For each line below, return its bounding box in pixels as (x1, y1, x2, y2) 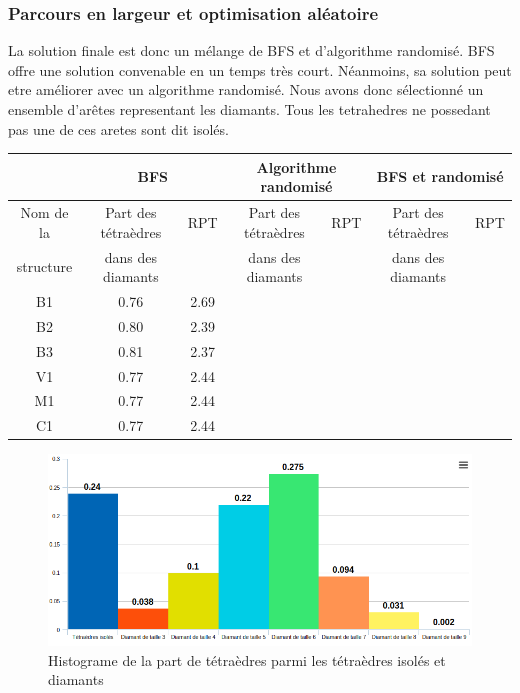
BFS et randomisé (376, 166, 504, 187)
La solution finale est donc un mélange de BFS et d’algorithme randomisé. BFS (8, 40, 495, 61)
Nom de (20, 202, 69, 223)
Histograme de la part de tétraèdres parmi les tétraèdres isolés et (48, 649, 446, 670)
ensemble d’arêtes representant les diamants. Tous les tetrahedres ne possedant (8, 99, 491, 119)
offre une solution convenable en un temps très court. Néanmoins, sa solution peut (8, 59, 512, 80)
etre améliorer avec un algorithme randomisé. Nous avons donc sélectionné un (8, 79, 484, 100)
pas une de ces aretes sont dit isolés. (8, 118, 229, 139)
